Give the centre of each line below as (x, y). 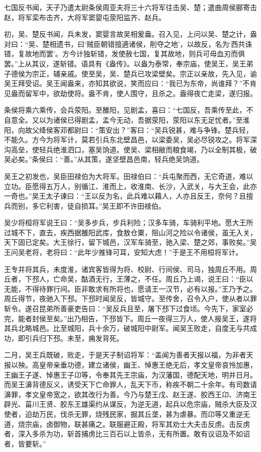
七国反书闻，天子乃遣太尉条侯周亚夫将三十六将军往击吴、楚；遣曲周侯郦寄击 (130, 7)
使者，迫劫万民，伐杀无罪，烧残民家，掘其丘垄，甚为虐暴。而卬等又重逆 (123, 414)
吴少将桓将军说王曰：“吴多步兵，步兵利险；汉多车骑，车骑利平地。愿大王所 (129, 222)
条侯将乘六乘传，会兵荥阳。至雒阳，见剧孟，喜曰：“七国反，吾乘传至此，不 (129, 110)
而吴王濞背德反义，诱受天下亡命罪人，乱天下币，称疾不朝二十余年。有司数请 (130, 384)
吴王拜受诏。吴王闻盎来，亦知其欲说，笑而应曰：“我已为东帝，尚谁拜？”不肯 (130, 83)
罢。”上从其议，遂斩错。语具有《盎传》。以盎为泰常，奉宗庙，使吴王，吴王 (125, 63)
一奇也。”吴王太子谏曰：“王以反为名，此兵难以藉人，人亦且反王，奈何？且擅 (129, 196)
